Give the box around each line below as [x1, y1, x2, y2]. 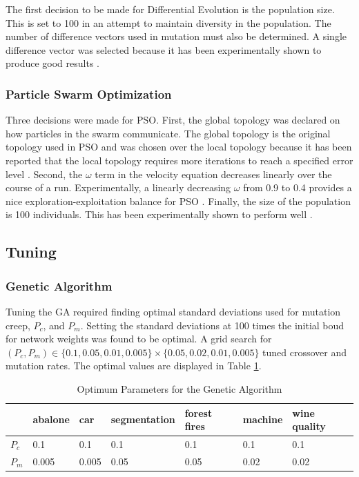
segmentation [110, 412, 175, 427]
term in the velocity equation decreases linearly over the [95, 166, 332, 181]
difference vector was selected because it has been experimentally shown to [6, 42, 322, 57]
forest [184, 405, 213, 420]
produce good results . [6, 56, 99, 70]
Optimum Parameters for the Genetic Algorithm [77, 381, 282, 396]
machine [242, 412, 283, 427]
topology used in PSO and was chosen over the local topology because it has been [6, 139, 352, 154]
